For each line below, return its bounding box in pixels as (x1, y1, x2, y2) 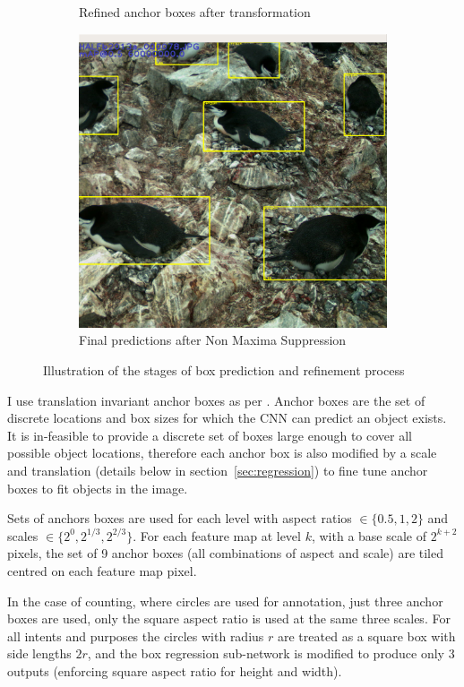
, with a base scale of (311, 526, 427, 545)
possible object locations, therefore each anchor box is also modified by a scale (7, 443, 437, 462)
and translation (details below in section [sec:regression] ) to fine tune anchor (7, 460, 428, 479)
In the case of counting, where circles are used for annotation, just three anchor (7, 591, 443, 610)
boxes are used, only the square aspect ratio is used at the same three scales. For (7, 609, 451, 628)
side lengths (7, 644, 72, 663)
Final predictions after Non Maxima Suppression (79, 331, 347, 349)
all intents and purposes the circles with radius (7, 626, 264, 645)
